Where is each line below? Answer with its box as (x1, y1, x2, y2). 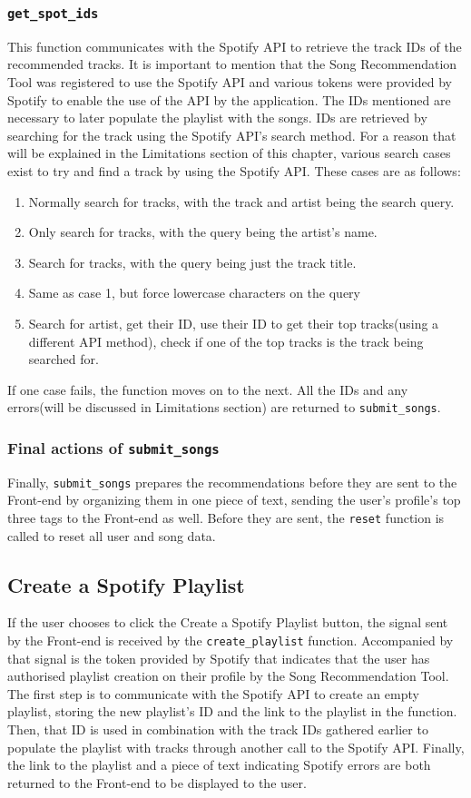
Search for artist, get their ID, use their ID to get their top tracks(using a (28, 313, 439, 332)
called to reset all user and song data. (7, 526, 216, 545)
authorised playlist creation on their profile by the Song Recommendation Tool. (7, 666, 449, 685)
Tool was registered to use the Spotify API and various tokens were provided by (7, 72, 452, 91)
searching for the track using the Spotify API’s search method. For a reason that (7, 125, 456, 144)
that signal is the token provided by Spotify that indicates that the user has (7, 648, 430, 667)
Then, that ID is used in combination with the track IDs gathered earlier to (7, 720, 428, 739)
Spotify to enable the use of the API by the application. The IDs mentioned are (7, 90, 451, 109)
